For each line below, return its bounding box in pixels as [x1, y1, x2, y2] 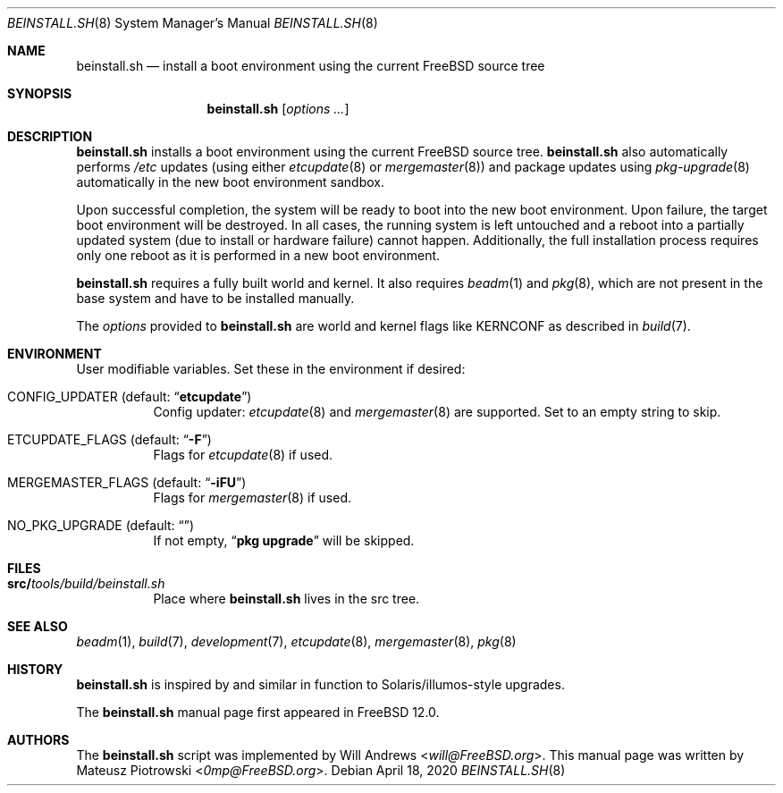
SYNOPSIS [7, 86, 72, 101]
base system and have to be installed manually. [76, 291, 355, 306]
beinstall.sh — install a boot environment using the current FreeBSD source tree [76, 58, 545, 73]
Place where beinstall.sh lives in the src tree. [153, 591, 420, 606]
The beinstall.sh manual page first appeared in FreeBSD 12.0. [76, 704, 440, 720]
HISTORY [7, 662, 63, 677]
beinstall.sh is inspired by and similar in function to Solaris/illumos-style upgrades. [76, 677, 565, 692]
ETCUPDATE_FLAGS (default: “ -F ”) [7, 432, 212, 447]
